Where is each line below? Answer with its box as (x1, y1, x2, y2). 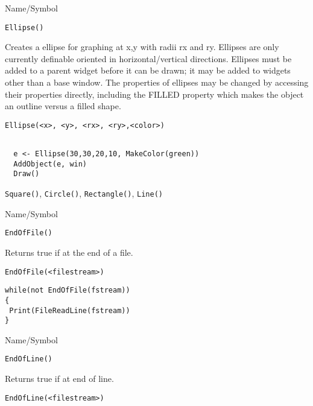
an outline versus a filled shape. (5, 100, 121, 112)
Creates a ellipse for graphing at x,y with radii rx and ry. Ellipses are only (5, 40, 279, 53)
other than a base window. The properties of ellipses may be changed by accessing (5, 76, 309, 89)
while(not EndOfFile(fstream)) (5, 286, 130, 295)
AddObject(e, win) (13, 159, 87, 168)
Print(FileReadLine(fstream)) (9, 306, 130, 315)
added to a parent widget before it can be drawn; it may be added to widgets (5, 64, 291, 77)
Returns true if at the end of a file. (5, 246, 133, 258)
